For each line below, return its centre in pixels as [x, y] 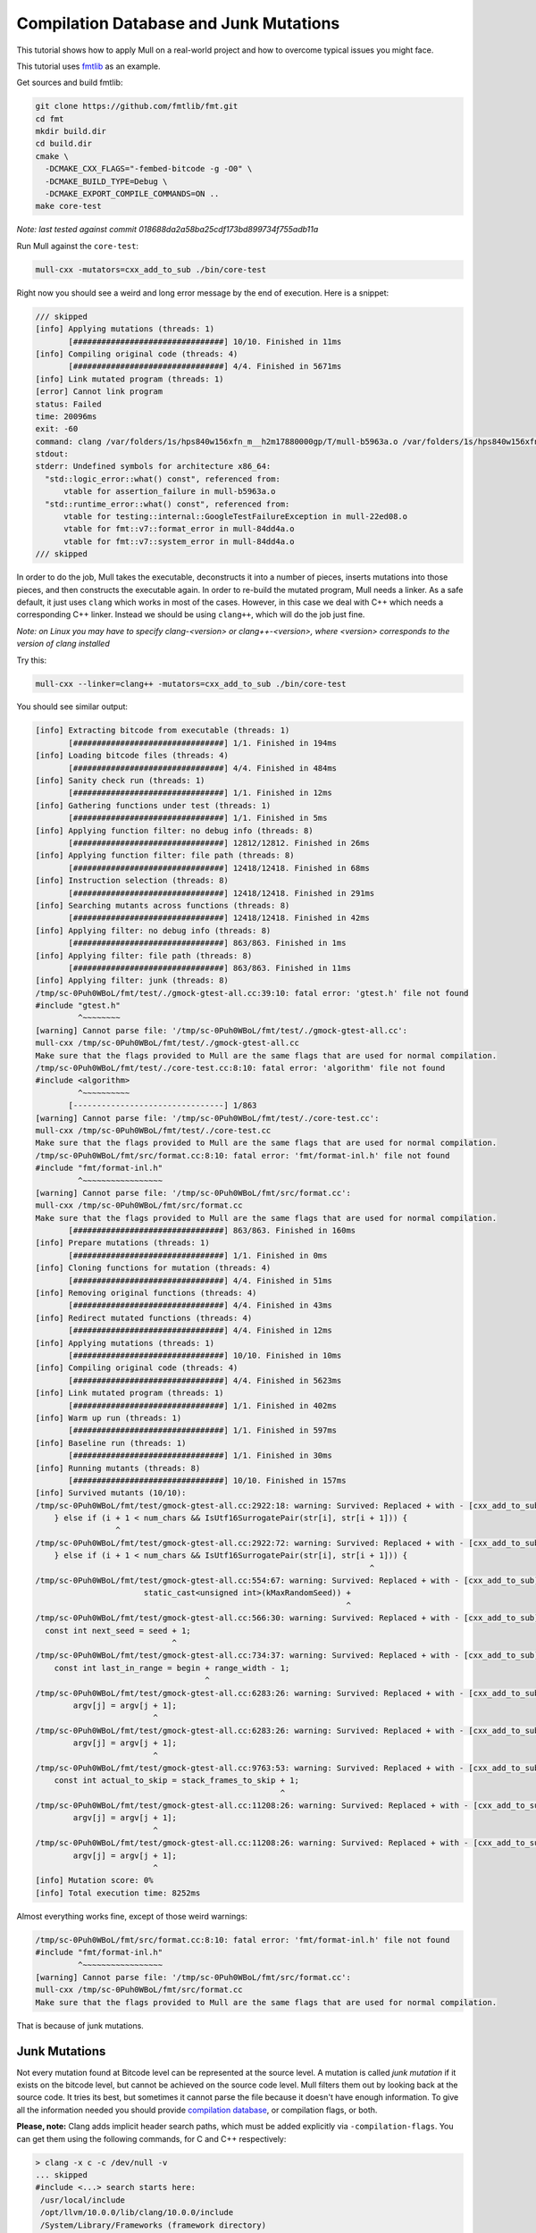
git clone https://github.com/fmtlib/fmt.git [137, 106]
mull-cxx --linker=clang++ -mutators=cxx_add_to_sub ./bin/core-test [191, 684]
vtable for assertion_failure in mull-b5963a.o [170, 492]
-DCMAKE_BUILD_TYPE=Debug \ [106, 181]
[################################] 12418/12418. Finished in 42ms [219, 918]
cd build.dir [64, 144]
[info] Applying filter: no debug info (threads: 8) [153, 930]
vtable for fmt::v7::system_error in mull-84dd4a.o [179, 541]
